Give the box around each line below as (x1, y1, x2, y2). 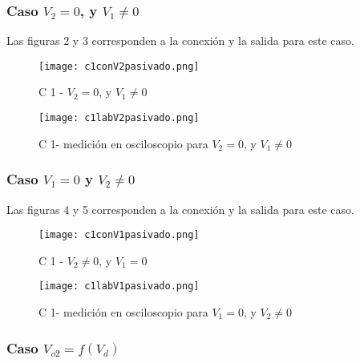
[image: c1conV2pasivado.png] (38, 60, 200, 72)
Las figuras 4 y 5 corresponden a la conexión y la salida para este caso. (6, 200, 354, 217)
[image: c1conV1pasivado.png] (38, 229, 200, 241)
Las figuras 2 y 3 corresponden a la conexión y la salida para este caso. (6, 32, 354, 49)
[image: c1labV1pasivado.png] (38, 280, 200, 292)
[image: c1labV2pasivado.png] (38, 112, 200, 124)
